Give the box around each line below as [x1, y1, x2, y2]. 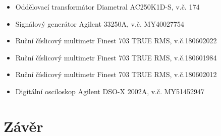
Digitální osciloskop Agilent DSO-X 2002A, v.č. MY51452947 [15, 86, 205, 96]
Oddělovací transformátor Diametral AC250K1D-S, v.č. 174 [15, 2, 200, 12]
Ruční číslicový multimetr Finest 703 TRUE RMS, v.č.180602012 [15, 69, 217, 80]
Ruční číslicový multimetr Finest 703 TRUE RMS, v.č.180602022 [15, 35, 217, 46]
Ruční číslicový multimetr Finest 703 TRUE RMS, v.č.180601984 [15, 52, 217, 62]
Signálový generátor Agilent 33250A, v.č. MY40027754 [15, 18, 184, 29]
